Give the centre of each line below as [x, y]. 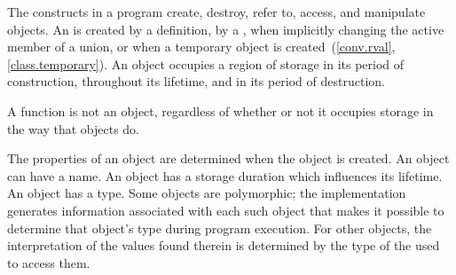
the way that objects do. [74, 128]
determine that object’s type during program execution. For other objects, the [220, 228]
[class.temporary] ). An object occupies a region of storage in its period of [206, 63]
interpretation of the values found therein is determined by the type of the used [224, 245]
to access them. [49, 262]
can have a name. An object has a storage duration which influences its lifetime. [225, 175]
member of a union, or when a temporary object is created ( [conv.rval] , [201, 47]
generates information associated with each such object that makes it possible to [226, 210]
